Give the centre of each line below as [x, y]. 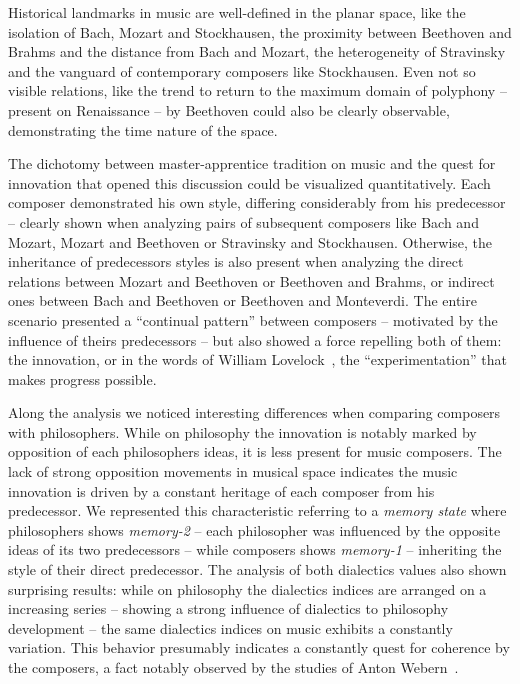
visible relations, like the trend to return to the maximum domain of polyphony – [257, 90]
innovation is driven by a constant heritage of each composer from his [221, 490]
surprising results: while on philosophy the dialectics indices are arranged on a [247, 588]
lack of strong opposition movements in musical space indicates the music [233, 471]
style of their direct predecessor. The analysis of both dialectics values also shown [257, 569]
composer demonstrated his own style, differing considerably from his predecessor [257, 202]
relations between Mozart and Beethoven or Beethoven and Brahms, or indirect [251, 280]
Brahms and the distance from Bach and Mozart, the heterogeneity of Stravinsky [257, 51]
